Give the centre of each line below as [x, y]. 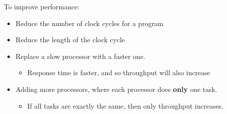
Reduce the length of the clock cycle [70, 40]
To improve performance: [42, 6]
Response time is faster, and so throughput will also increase [119, 72]
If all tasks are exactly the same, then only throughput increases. [125, 105]
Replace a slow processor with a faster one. [80, 56]
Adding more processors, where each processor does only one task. [116, 89]
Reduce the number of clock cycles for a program [90, 23]
